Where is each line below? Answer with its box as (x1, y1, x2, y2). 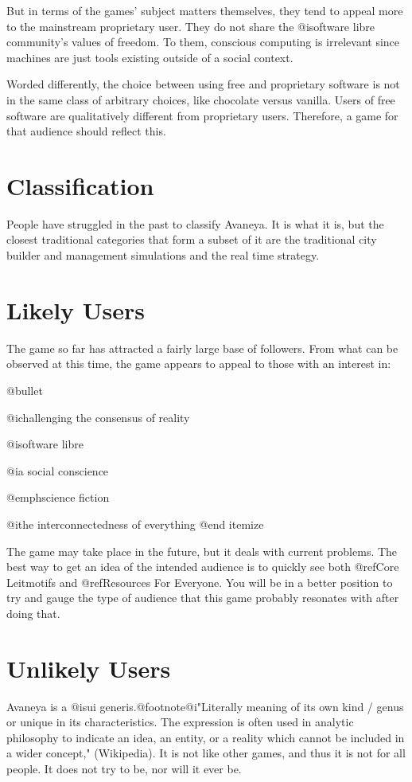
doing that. (6, 604, 60, 621)
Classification (6, 169, 154, 201)
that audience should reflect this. (6, 123, 166, 139)
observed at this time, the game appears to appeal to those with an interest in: (6, 355, 391, 372)
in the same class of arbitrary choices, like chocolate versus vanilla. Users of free (6, 91, 395, 108)
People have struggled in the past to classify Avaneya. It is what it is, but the (6, 215, 384, 232)
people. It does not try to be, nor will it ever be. (6, 760, 242, 776)
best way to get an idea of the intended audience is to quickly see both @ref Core (6, 558, 399, 575)
